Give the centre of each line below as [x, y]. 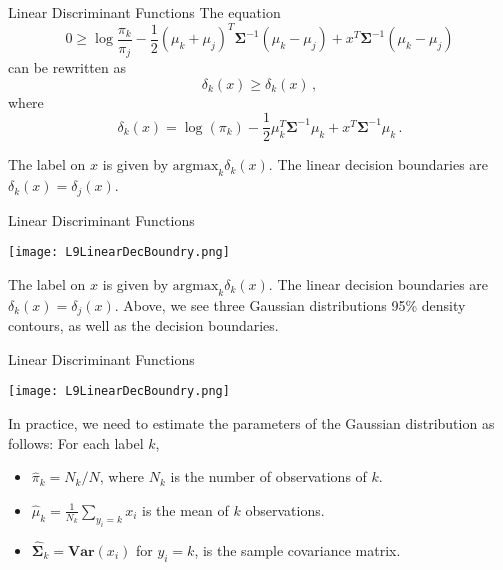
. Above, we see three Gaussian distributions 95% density [290, 304]
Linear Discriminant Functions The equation [144, 12]
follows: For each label [76, 442]
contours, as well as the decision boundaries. [143, 325]
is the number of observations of [268, 476]
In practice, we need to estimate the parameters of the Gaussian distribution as [251, 422]
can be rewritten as [67, 67]
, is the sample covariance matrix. [297, 549]
